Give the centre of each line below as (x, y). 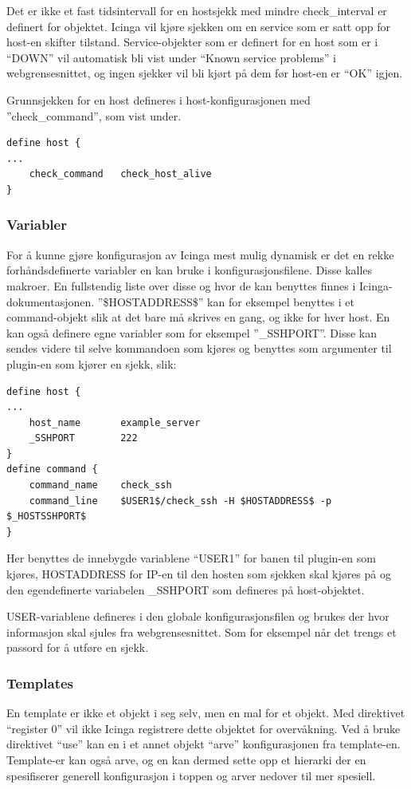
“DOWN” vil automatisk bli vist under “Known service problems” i (172, 57)
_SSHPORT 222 (83, 438)
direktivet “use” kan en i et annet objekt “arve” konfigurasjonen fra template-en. (204, 744)
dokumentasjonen (49, 301)
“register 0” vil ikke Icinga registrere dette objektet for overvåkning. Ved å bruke (204, 728)
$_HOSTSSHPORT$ (47, 517)
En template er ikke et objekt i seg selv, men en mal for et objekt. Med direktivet (206, 713)
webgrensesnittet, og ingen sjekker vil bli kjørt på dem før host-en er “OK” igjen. (205, 73)
